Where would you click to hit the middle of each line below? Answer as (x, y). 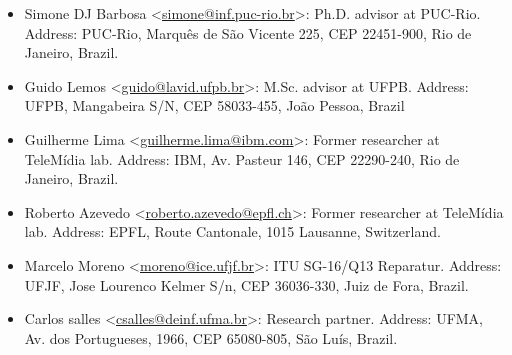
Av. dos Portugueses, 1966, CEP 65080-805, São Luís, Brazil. (211, 337)
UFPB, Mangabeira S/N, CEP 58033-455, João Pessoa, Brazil (214, 105)
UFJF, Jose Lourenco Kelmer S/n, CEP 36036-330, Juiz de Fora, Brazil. (246, 284)
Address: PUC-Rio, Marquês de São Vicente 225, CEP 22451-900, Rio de (248, 32)
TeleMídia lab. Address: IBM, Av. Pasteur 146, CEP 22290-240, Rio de (242, 158)
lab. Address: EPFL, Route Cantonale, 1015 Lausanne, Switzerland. (232, 231)
